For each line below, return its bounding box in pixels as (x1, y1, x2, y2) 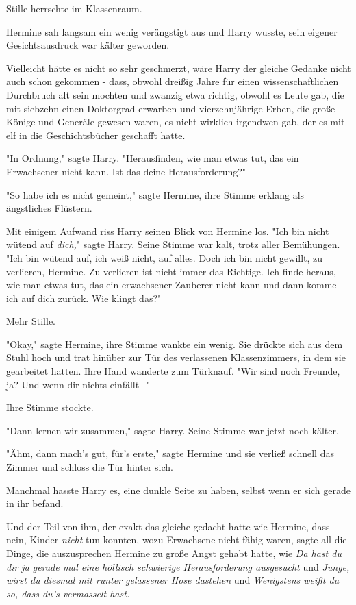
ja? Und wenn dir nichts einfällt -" (6, 377, 149, 391)
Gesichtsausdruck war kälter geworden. (6, 38, 170, 52)
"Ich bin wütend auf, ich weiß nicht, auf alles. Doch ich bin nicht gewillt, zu (6, 250, 323, 264)
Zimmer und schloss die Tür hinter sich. (6, 460, 173, 474)
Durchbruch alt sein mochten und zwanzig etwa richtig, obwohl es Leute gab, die (6, 87, 344, 101)
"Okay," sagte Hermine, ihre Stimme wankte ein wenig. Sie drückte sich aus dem (6, 336, 343, 351)
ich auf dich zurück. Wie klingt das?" (6, 291, 162, 305)
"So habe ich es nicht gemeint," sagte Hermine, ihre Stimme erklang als (6, 187, 305, 201)
